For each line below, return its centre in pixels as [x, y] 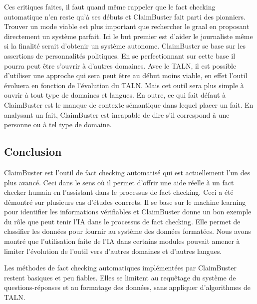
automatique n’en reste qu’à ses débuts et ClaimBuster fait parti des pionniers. [125, 16]
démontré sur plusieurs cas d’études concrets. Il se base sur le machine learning [125, 202]
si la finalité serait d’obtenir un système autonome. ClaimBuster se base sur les [125, 46]
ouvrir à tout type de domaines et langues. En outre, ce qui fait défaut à [115, 95]
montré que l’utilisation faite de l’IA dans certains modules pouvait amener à [122, 241]
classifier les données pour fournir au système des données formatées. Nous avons [128, 231]
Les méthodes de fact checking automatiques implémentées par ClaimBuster [120, 268]
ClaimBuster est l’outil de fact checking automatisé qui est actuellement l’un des [127, 172]
